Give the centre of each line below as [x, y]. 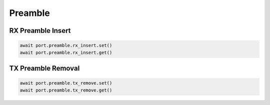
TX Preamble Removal [44, 68]
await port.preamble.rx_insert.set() [66, 46]
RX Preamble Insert [40, 31]
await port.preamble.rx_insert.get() [66, 52]
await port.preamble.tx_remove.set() [66, 83]
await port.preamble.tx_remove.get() [66, 90]
